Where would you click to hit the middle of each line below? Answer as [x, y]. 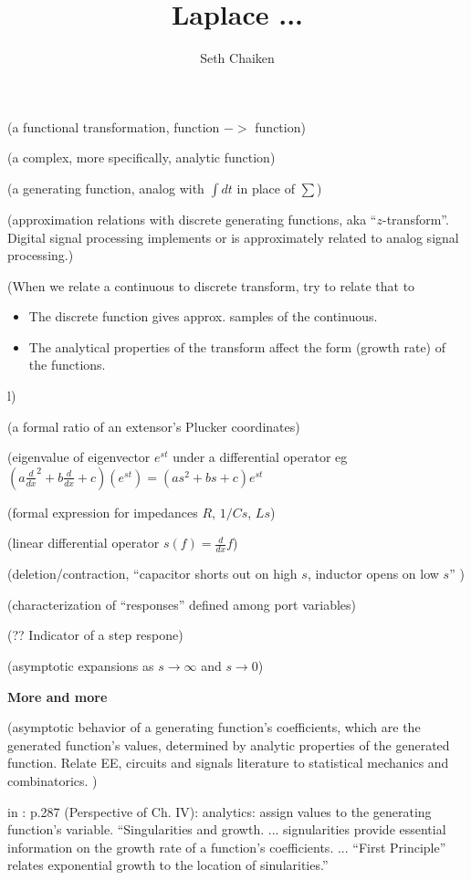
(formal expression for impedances [103, 512]
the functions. [67, 365]
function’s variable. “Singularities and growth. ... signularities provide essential [227, 829]
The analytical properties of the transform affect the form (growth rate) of [237, 346]
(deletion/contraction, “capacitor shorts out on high [152, 574]
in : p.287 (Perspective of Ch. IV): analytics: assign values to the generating [220, 811]
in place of [266, 188]
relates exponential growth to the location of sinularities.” [168, 865]
